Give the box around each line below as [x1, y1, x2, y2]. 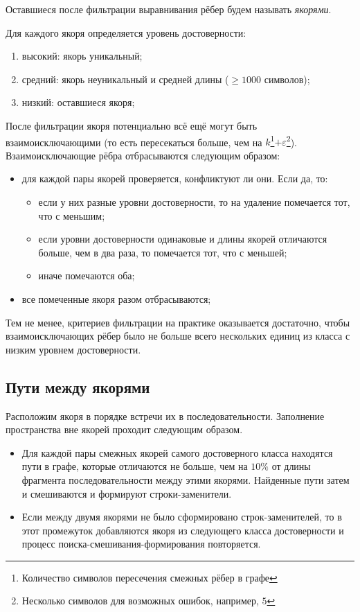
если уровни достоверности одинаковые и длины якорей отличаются [38, 231, 327, 246]
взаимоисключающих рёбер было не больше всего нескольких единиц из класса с [6, 329, 350, 343]
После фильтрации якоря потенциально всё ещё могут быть [6, 118, 258, 132]
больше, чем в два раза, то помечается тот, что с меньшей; [38, 245, 287, 259]
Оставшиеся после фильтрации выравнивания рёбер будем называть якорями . [6, 2, 332, 16]
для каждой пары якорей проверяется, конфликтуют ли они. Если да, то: [21, 171, 328, 186]
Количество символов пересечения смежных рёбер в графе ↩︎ [21, 570, 278, 584]
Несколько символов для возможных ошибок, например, [21, 593, 259, 608]
